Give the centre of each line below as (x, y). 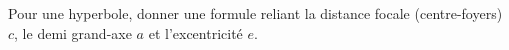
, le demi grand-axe (73, 32)
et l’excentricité (195, 32)
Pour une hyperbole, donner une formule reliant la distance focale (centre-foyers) (255, 13)
